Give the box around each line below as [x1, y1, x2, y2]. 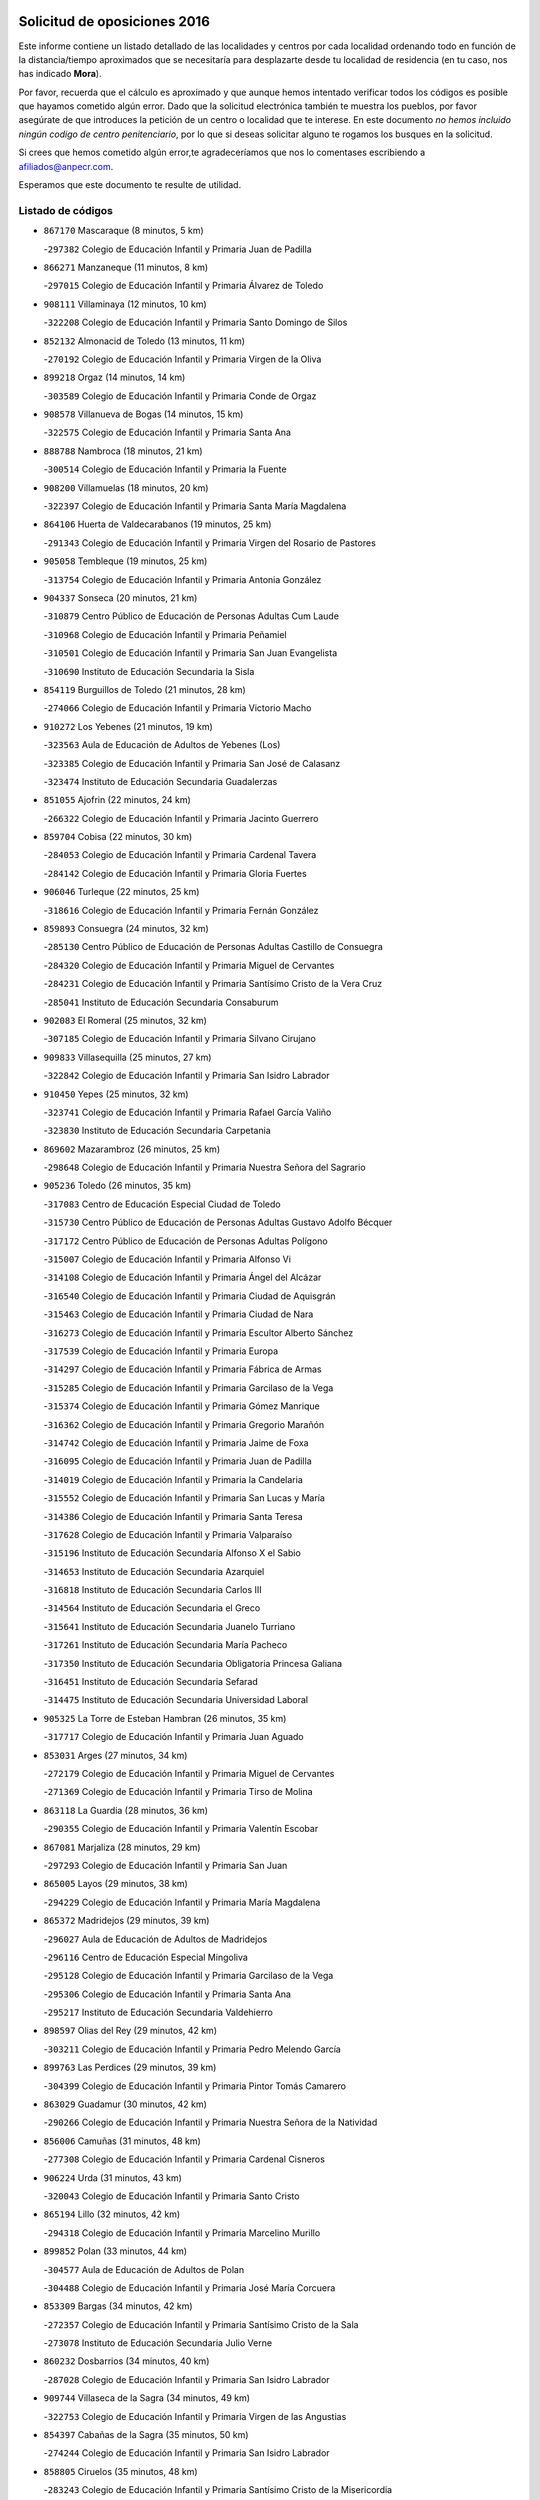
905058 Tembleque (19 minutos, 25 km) [43, 555, 208, 567]
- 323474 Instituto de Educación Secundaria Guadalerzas [43, 775, 278, 787]
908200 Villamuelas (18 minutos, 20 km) [43, 481, 209, 494]
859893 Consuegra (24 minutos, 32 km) [43, 923, 209, 935]
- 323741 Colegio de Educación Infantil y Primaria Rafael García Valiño [43, 1106, 332, 1118]
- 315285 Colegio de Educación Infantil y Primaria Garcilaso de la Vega [43, 1381, 334, 1394]
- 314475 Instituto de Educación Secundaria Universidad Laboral [43, 1694, 309, 1706]
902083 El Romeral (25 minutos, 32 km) [43, 1014, 207, 1026]
